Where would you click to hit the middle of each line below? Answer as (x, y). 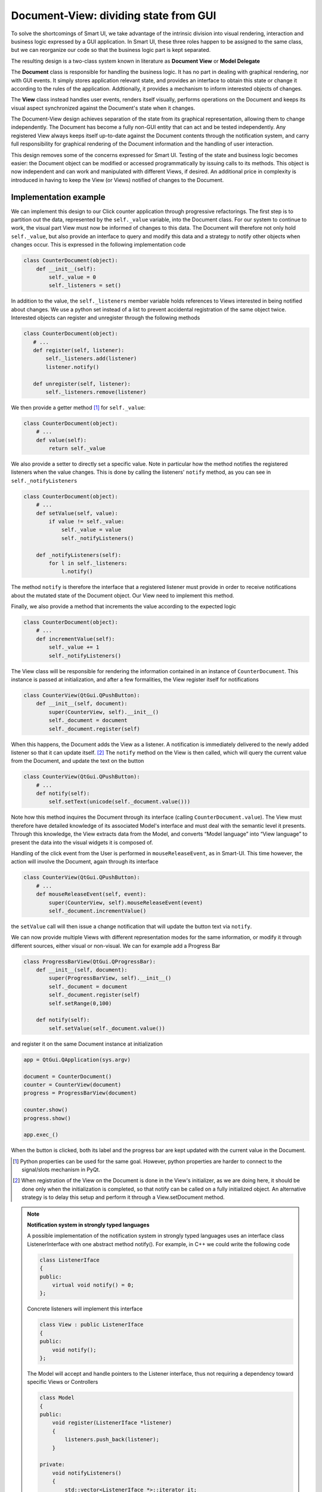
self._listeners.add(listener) (91, 359)
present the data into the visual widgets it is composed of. (82, 842)
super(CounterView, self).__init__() (104, 712)
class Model (57, 1398)
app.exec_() (41, 1135)
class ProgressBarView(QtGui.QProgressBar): (90, 961)
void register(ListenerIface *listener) (112, 1423)
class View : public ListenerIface (92, 1325)
